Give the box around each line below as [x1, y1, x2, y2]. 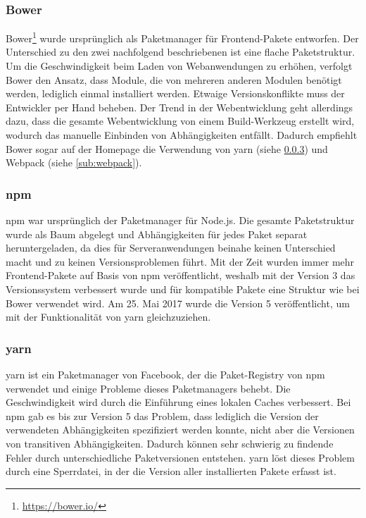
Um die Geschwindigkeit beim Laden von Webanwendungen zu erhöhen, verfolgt [6, 58, 353, 73]
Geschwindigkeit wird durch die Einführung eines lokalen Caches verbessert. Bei [6, 395, 351, 409]
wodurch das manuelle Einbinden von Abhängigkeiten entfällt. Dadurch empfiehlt [6, 128, 358, 142]
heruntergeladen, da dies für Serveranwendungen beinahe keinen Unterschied [6, 240, 336, 255]
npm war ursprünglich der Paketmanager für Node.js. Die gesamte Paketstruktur [6, 213, 355, 228]
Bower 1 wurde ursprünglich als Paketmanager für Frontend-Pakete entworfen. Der [6, 29, 359, 45]
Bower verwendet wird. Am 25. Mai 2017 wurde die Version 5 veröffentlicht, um [6, 295, 350, 310]
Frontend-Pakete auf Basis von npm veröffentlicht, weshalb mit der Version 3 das [6, 268, 355, 283]
